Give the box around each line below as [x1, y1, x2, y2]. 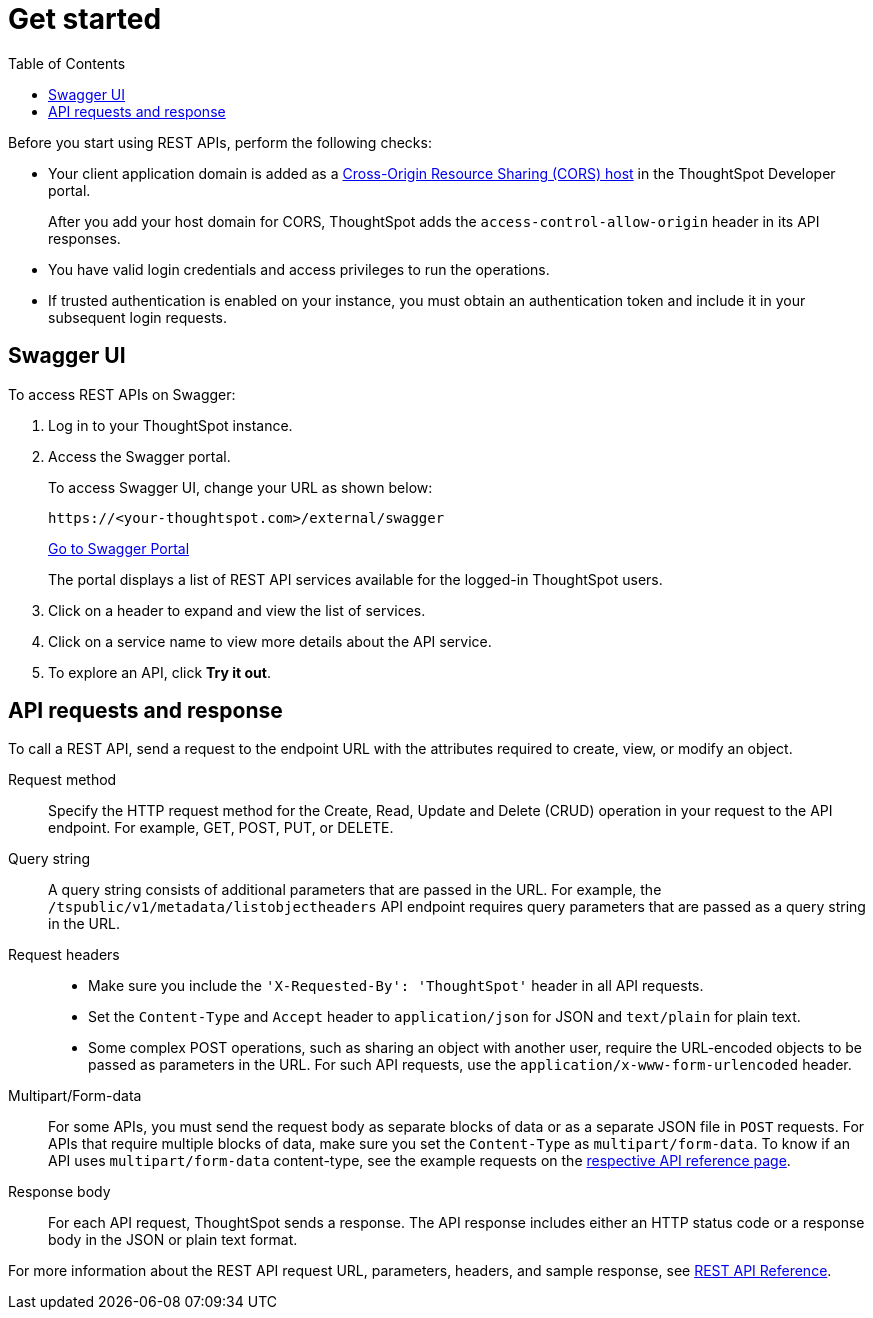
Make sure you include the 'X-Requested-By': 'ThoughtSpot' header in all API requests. [88, 977, 704, 995]
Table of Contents [8, 54, 126, 72]
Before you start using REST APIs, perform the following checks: [8, 133, 432, 151]
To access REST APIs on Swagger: [8, 385, 236, 403]
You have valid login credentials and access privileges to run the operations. [48, 260, 550, 278]
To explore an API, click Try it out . [48, 663, 271, 681]
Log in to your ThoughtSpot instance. [48, 416, 293, 434]
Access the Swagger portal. [48, 447, 231, 465]
